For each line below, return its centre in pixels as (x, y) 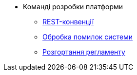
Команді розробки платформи (73, 7)
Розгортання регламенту (84, 52)
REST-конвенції (68, 22)
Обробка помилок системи (88, 37)
